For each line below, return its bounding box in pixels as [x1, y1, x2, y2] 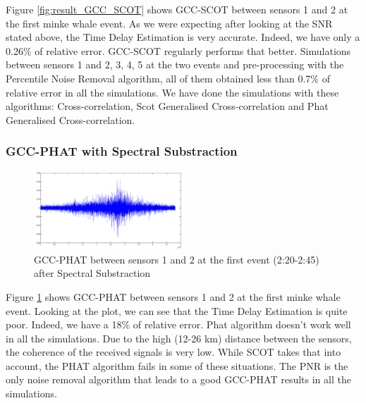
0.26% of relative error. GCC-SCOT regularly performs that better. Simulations [6, 43, 351, 58]
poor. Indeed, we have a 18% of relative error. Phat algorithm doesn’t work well [6, 317, 351, 332]
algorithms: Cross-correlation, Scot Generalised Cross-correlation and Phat [6, 99, 329, 113]
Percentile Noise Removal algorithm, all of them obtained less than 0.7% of [6, 70, 330, 85]
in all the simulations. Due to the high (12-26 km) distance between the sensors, [6, 330, 352, 345]
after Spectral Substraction [34, 266, 151, 280]
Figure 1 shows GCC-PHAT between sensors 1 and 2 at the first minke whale [6, 289, 341, 304]
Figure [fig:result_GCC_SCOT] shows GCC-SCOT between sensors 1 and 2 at [6, 2, 348, 16]
